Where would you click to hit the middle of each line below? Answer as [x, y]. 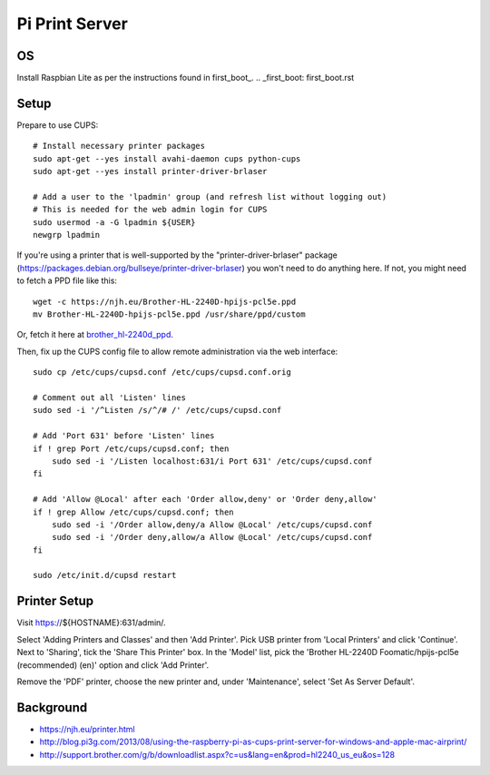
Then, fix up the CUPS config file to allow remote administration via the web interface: [177, 351]
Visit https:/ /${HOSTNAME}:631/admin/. [92, 623]
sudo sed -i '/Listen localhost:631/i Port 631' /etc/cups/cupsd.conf [212, 461]
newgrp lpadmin [67, 235]
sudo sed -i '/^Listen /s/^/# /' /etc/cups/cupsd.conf [157, 410]
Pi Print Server [73, 24]
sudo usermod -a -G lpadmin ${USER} [114, 222]
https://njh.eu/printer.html [87, 729]
